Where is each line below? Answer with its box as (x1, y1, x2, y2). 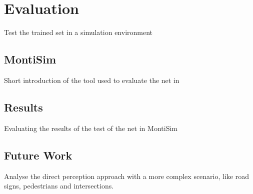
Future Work (4, 147, 72, 162)
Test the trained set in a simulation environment (4, 27, 153, 37)
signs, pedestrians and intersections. (4, 180, 114, 191)
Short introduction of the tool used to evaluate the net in (4, 74, 179, 85)
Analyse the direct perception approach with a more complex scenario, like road (4, 170, 249, 181)
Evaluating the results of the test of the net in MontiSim (4, 122, 177, 133)
